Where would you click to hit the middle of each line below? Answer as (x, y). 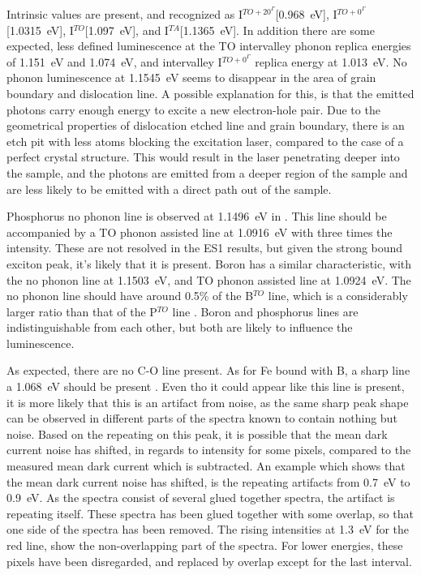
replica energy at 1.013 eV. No (331, 61)
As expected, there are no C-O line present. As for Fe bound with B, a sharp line (208, 370)
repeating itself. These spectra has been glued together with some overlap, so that (210, 513)
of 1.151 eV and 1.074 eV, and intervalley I (114, 61)
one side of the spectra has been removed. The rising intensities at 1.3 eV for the (208, 529)
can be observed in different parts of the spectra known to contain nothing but (202, 418)
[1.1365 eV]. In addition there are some (277, 30)
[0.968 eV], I (306, 14)
